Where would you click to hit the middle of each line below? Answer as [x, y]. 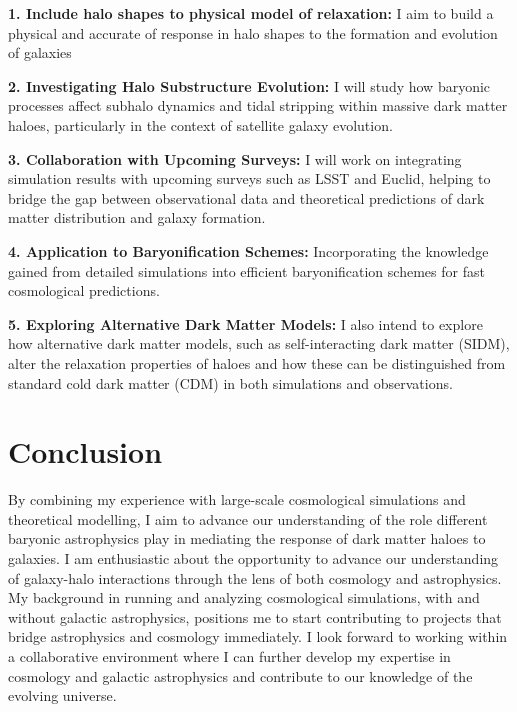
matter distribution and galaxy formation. [137, 217]
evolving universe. [62, 695]
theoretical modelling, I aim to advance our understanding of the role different [248, 518]
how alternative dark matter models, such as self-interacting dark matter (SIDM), [259, 343]
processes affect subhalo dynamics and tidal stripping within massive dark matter [258, 105]
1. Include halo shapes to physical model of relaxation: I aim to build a [251, 13]
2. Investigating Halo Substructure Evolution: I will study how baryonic [249, 85]
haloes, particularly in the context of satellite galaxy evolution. [200, 124]
